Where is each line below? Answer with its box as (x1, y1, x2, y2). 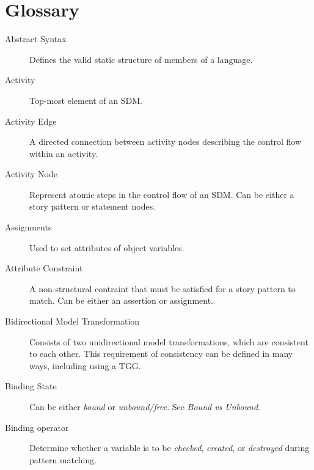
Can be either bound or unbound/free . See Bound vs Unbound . (29, 400, 260, 413)
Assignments (5, 221, 52, 233)
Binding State (5, 380, 57, 392)
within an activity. (29, 147, 98, 160)
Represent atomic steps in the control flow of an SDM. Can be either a (29, 188, 294, 200)
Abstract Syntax (5, 32, 67, 45)
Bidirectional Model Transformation (5, 315, 140, 328)
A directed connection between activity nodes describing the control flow (29, 135, 302, 148)
